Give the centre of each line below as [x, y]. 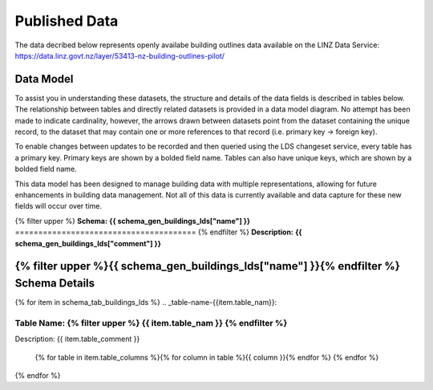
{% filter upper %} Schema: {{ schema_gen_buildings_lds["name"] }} [133, 221]
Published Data [67, 21]
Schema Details [55, 283]
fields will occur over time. [58, 206]
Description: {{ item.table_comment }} [77, 339]
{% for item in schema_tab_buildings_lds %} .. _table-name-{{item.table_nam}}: [146, 303]
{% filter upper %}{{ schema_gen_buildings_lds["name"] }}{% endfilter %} [208, 266]
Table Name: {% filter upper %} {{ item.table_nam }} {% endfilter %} [151, 323]
